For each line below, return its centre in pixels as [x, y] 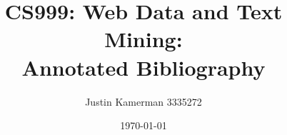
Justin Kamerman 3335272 [143, 101]
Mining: [143, 39]
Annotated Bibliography [143, 67]
